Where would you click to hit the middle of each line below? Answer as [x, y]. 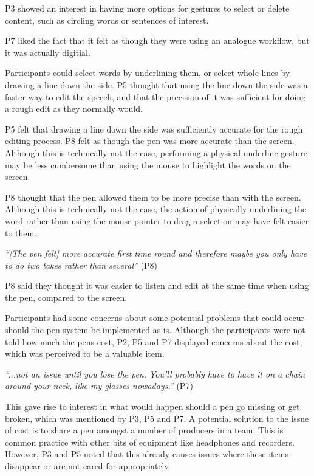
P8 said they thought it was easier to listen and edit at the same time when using [157, 285]
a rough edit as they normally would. [74, 109]
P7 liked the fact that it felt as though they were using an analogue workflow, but [157, 40]
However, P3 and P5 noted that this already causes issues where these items [147, 454]
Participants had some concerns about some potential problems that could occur [155, 318]
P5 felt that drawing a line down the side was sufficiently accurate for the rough [154, 129]
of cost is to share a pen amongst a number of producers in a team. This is [144, 430]
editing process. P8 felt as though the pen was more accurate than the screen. [150, 141]
